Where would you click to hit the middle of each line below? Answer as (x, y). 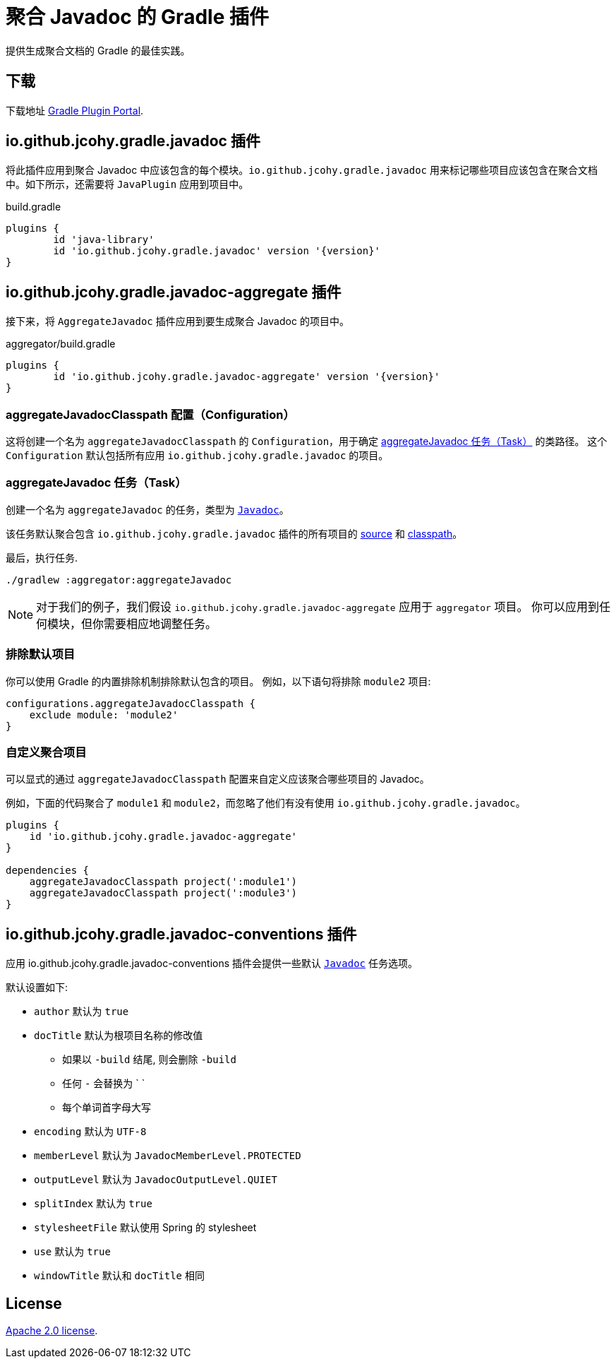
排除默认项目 (41, 654)
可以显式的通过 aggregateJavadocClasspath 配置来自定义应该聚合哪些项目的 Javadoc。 (218, 779)
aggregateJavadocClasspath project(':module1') (163, 882)
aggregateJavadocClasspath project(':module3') (163, 893)
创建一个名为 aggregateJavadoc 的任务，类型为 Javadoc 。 (147, 509)
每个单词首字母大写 (107, 1108)
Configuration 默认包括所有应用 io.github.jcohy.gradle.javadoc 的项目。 (197, 456)
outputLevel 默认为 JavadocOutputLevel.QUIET (156, 1180)
